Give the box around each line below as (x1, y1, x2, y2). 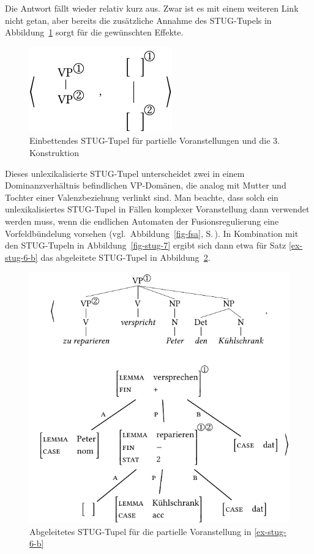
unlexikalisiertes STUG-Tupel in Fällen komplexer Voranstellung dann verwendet (5, 203, 310, 215)
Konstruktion (29, 146, 80, 159)
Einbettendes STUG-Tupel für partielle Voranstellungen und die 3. (29, 134, 280, 147)
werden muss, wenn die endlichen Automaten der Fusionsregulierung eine (5, 214, 279, 227)
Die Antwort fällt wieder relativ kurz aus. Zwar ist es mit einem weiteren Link (5, 2, 299, 14)
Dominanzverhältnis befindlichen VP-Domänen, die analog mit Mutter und (5, 179, 286, 192)
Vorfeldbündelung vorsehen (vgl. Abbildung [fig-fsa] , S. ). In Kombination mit (5, 226, 299, 239)
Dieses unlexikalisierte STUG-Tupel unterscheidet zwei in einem (5, 167, 245, 179)
